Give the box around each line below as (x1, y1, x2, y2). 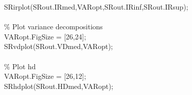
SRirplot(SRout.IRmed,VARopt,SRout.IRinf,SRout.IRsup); (4, 2, 188, 12)
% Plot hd (4, 61, 36, 71)
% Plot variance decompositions (4, 21, 103, 32)
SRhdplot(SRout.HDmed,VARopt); (4, 80, 113, 91)
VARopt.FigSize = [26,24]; (4, 31, 86, 41)
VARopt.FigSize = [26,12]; (4, 71, 86, 81)
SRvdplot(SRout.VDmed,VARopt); (4, 41, 113, 52)
